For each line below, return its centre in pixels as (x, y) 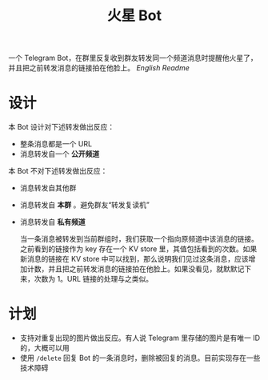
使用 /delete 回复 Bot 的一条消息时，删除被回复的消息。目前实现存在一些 (140, 358)
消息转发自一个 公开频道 (60, 154)
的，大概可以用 (44, 348)
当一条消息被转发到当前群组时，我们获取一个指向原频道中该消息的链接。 (139, 239)
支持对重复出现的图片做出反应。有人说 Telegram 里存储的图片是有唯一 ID (140, 338)
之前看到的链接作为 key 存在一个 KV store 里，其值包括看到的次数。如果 (138, 249)
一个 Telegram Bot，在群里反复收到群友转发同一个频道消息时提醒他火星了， (133, 58)
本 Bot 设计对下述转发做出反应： (62, 127)
